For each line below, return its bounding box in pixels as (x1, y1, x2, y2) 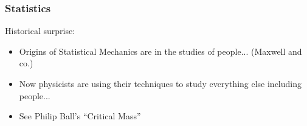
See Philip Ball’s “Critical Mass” (19, 110, 141, 122)
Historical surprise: (5, 24, 75, 37)
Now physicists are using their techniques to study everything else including (19, 77, 302, 89)
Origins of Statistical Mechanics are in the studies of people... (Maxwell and (19, 44, 302, 57)
